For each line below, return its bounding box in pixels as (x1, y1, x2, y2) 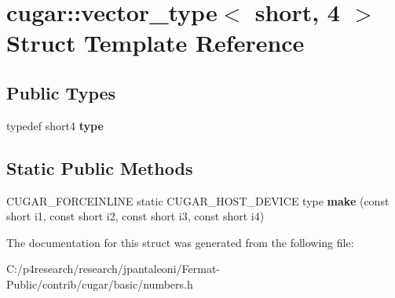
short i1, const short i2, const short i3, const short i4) (6, 208, 265, 224)
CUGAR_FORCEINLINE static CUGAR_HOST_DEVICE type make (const (6, 192, 390, 209)
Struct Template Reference (6, 27, 305, 59)
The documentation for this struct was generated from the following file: (6, 234, 354, 250)
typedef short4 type (6, 117, 104, 133)
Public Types (6, 80, 116, 104)
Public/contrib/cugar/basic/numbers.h (6, 275, 193, 292)
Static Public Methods (6, 155, 193, 180)
